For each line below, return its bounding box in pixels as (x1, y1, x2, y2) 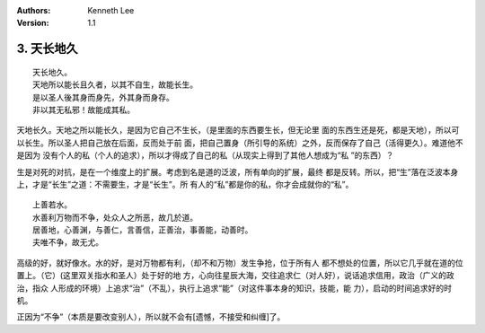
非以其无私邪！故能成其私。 (32, 104, 135, 115)
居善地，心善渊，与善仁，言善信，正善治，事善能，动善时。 (32, 225, 253, 235)
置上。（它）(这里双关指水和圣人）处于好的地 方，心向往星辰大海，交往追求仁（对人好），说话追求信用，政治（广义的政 (16, 270, 455, 281)
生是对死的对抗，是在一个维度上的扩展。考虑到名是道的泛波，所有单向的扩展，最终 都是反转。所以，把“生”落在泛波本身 (16, 166, 459, 177)
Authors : (16, 5, 51, 15)
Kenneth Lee (87, 5, 135, 15)
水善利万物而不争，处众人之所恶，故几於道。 (32, 212, 198, 223)
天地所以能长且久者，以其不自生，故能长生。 (32, 80, 198, 90)
